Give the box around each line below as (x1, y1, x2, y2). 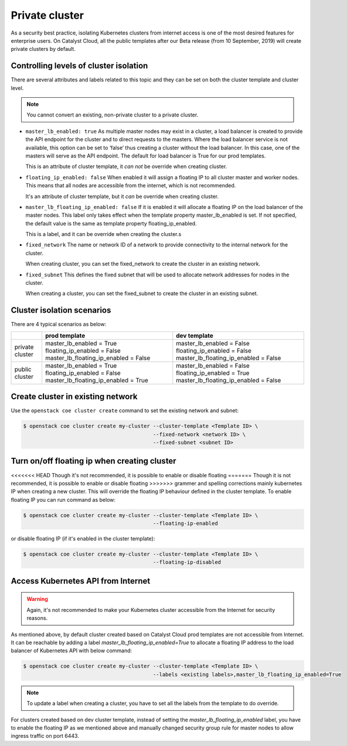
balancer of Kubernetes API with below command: (11, 647, 132, 654)
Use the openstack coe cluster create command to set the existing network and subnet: (11, 407, 239, 414)
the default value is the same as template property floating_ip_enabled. (25, 220, 197, 227)
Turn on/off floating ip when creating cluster (11, 456, 176, 466)
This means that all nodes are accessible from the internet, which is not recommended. (25, 182, 236, 189)
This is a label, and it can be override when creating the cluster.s (25, 231, 182, 238)
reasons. (26, 615, 48, 622)
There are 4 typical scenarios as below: (11, 321, 107, 328)
